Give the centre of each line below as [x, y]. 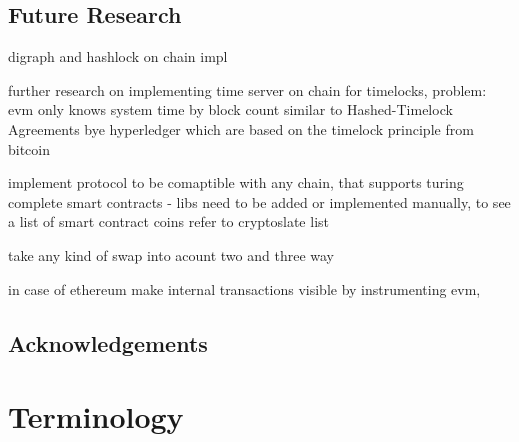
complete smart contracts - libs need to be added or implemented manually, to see [259, 201]
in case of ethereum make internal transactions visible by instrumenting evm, [244, 288]
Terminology [96, 416]
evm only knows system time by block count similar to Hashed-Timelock [230, 109]
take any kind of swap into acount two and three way [171, 254]
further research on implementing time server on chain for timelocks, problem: [247, 89]
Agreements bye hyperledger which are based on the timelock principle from [241, 128]
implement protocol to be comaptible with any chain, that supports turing [236, 182]
